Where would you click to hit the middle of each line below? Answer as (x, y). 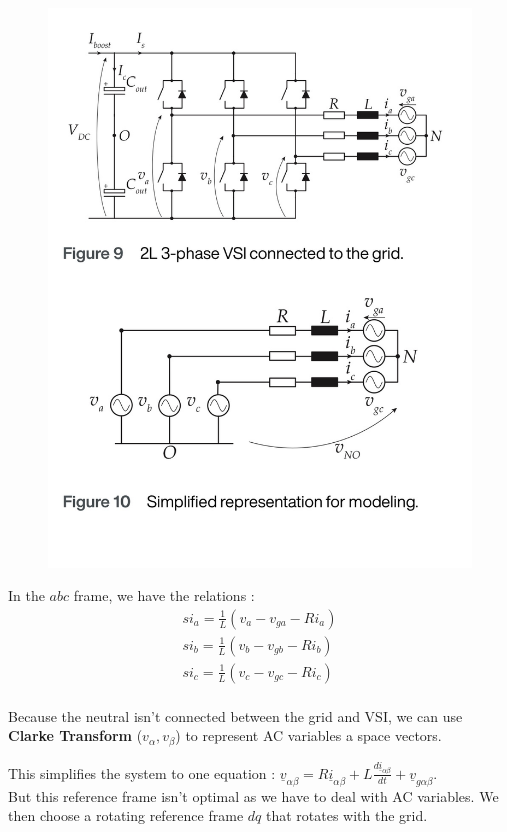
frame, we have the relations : (164, 595)
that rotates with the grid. (346, 815)
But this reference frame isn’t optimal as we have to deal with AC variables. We (253, 795)
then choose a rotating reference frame (126, 815)
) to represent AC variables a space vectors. (308, 735)
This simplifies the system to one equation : (142, 772)
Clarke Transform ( (75, 735)
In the (26, 595)
